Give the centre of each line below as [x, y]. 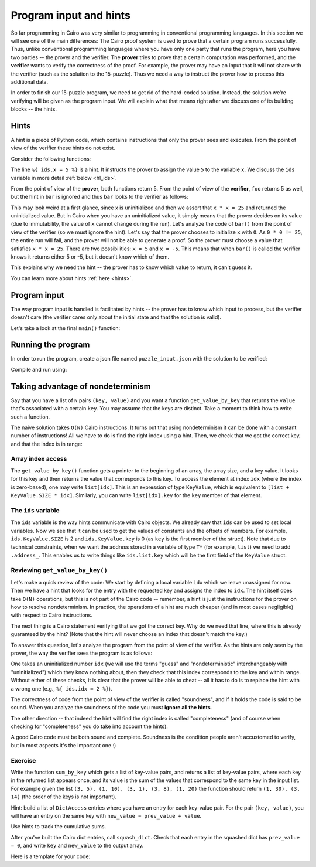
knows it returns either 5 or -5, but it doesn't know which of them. [90, 257]
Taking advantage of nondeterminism [81, 386]
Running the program [50, 345]
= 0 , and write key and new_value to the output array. [77, 846]
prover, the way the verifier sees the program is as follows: [81, 653]
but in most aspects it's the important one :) [63, 745]
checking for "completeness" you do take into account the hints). [89, 726]
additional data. [30, 81]
